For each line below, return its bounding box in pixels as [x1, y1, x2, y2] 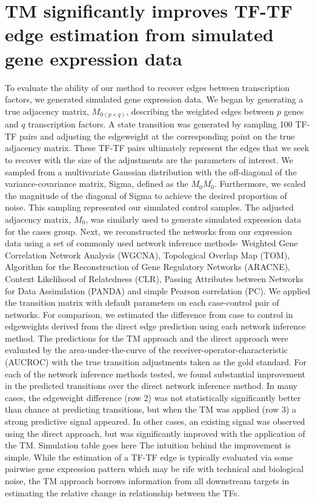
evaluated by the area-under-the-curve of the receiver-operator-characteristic [5, 343, 288, 356]
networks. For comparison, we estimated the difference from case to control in [5, 308, 293, 320]
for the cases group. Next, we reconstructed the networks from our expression [5, 224, 293, 237]
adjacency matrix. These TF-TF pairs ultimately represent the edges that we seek [5, 141, 310, 154]
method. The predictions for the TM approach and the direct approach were [5, 331, 288, 344]
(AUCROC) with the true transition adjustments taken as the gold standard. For [5, 356, 307, 368]
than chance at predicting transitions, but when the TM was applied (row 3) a [5, 403, 297, 416]
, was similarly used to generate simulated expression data [85, 212, 302, 225]
